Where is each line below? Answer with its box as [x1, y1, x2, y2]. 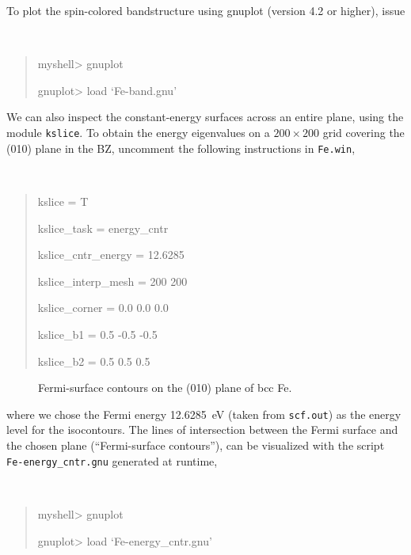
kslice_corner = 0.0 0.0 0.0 [37, 299, 169, 316]
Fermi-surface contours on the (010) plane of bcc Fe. [38, 379, 292, 396]
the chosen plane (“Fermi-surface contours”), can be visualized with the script [6, 437, 385, 453]
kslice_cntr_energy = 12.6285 [37, 246, 185, 263]
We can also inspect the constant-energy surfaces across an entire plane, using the [6, 108, 404, 125]
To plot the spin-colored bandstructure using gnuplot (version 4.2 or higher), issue [6, 2, 405, 18]
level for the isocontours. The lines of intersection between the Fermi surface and [6, 421, 398, 438]
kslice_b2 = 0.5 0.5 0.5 [37, 352, 150, 369]
